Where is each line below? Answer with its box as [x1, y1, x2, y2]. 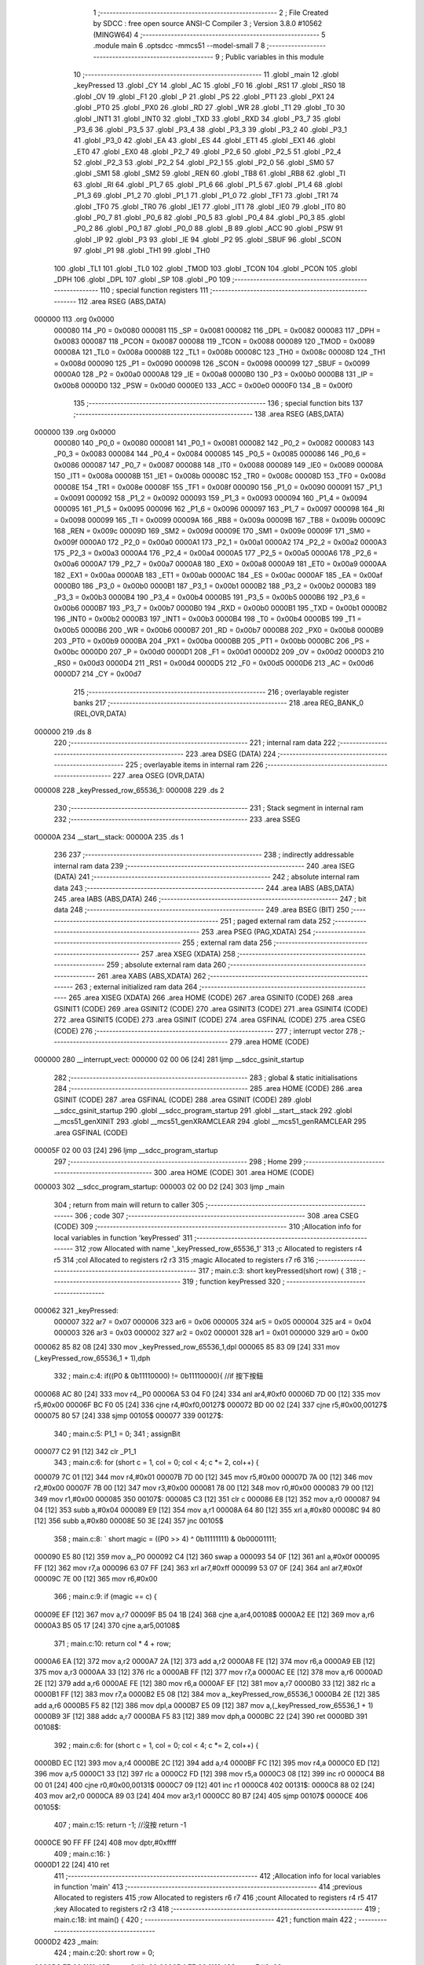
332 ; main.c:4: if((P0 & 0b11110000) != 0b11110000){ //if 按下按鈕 [53, 1372, 264, 1381]
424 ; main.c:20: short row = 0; [53, 1948, 155, 1957]
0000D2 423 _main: [34, 1937, 99, 1946]
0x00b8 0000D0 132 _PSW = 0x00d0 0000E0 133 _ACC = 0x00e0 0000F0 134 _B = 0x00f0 [53, 380, 353, 390]
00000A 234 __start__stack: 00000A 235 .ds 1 [34, 832, 184, 841]
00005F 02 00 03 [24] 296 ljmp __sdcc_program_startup [34, 1146, 218, 1155]
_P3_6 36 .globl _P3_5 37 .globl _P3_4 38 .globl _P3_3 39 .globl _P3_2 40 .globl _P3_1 [73, 124, 347, 134]
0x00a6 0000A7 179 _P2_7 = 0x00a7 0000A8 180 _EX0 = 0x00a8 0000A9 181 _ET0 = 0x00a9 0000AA [53, 559, 387, 569]
